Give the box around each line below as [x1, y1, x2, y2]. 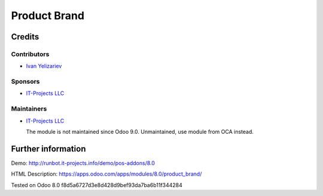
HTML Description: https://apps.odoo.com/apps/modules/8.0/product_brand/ [11, 170, 202, 177]
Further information [11, 143, 86, 154]
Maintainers [11, 105, 47, 113]
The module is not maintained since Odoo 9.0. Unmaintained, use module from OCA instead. [26, 128, 254, 135]
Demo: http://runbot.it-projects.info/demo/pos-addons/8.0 [11, 159, 156, 167]
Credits [11, 32, 39, 42]
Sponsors [11, 78, 40, 86]
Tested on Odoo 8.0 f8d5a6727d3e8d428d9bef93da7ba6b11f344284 [11, 181, 182, 188]
